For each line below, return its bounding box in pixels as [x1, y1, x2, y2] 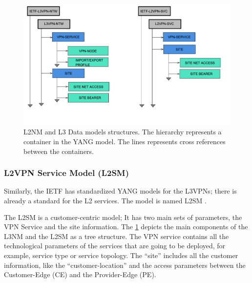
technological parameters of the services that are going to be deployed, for [4, 240, 226, 251]
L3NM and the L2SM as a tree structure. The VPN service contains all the [4, 231, 229, 241]
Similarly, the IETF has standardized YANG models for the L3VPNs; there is [4, 186, 237, 196]
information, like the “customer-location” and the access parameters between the [4, 260, 246, 270]
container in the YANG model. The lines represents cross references [23, 136, 226, 147]
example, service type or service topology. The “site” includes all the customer [4, 250, 238, 260]
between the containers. [23, 146, 94, 156]
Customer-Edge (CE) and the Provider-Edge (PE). [4, 269, 156, 280]
